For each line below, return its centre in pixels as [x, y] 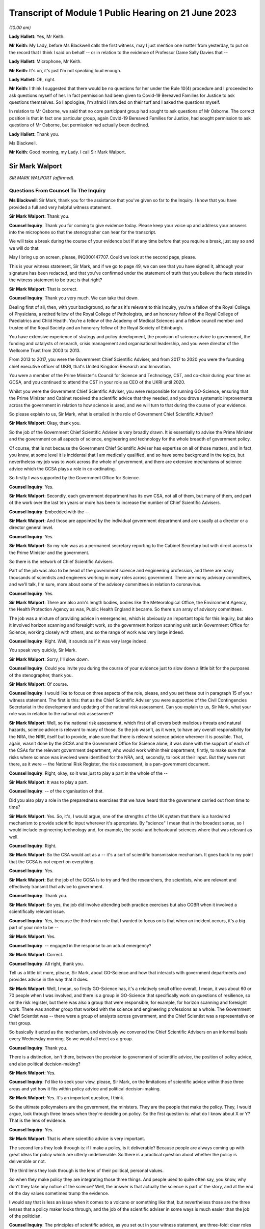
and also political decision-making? [45, 1064]
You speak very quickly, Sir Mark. [43, 650]
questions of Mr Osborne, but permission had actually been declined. [79, 125]
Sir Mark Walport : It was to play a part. [49, 782]
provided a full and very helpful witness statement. [60, 207]
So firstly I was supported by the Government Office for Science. [75, 478]
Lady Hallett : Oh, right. [32, 79]
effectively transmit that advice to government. [56, 887]
